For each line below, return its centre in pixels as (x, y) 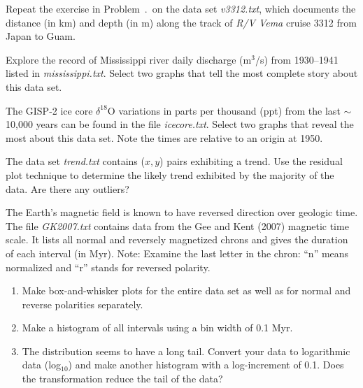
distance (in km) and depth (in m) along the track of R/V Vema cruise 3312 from (181, 22)
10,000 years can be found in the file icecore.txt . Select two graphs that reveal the (180, 124)
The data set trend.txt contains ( (75, 161)
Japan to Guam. (41, 36)
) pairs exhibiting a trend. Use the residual (251, 161)
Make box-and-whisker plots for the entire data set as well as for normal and (186, 290)
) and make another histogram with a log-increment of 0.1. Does (206, 365)
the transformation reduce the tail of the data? (122, 379)
